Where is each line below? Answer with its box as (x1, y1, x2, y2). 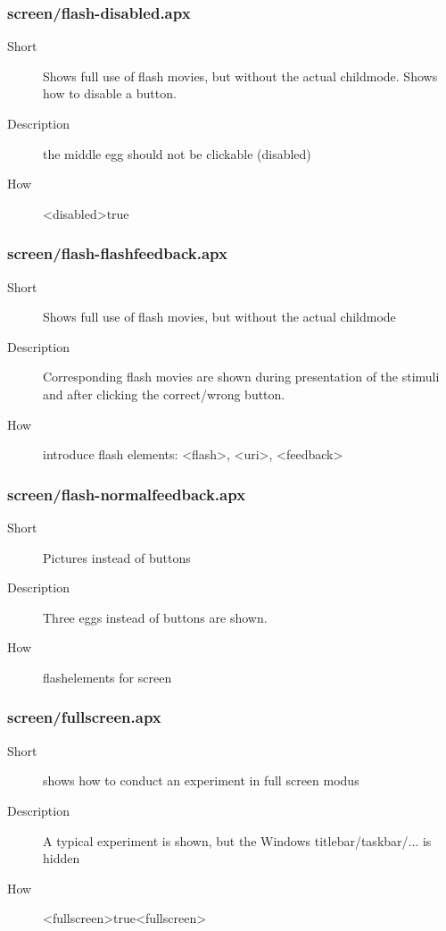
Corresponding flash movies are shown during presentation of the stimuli (43, 367, 440, 386)
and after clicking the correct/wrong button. (43, 384, 285, 403)
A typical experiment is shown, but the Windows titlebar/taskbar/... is (43, 831, 432, 850)
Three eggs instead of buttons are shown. (43, 608, 268, 626)
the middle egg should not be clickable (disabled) (43, 144, 311, 163)
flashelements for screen (43, 667, 172, 686)
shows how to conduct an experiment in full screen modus (43, 771, 359, 790)
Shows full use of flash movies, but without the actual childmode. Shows (43, 66, 438, 85)
